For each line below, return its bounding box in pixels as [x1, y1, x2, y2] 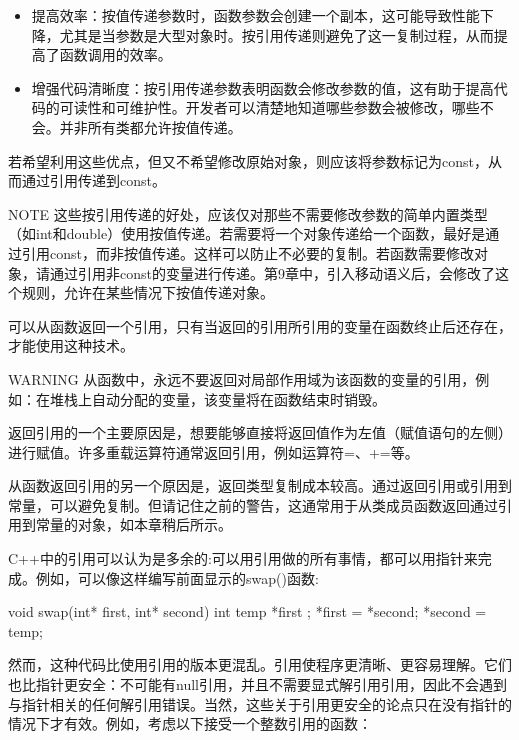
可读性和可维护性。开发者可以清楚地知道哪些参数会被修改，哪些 [59, 97, 480, 118]
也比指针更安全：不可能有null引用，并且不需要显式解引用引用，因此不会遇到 [8, 674, 507, 695]
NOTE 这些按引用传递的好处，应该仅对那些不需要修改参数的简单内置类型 [8, 203, 488, 224]
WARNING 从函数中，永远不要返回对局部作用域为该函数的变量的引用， [8, 368, 476, 389]
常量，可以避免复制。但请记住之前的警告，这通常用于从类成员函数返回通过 [8, 494, 498, 515]
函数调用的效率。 [59, 44, 172, 65]
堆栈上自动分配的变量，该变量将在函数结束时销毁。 [49, 388, 386, 409]
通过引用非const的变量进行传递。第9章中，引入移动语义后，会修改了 [49, 262, 495, 283]
